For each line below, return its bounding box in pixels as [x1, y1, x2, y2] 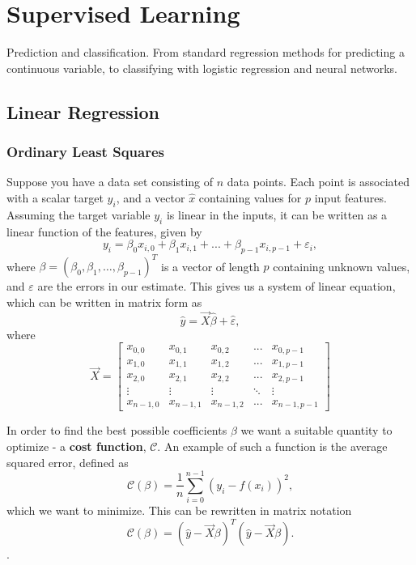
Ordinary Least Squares [6, 142, 164, 162]
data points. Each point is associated [227, 173, 410, 190]
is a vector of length [161, 257, 260, 274]
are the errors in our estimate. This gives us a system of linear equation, [37, 278, 396, 295]
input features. [314, 189, 387, 206]
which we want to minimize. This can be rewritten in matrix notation [6, 502, 352, 519]
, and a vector [116, 189, 185, 206]
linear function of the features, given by [6, 223, 202, 240]
